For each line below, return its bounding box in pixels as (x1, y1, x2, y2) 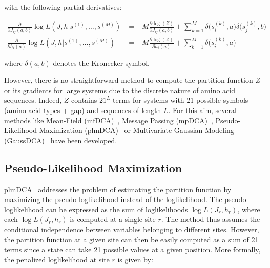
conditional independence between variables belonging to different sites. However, (4, 224, 259, 234)
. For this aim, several (168, 104, 237, 115)
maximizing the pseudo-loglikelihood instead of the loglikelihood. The (4, 194, 222, 205)
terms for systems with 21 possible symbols (113, 95, 248, 105)
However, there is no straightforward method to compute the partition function (4, 75, 253, 85)
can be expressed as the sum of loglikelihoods (46, 204, 188, 214)
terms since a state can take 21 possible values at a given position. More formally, (4, 244, 261, 255)
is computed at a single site (70, 214, 156, 225)
